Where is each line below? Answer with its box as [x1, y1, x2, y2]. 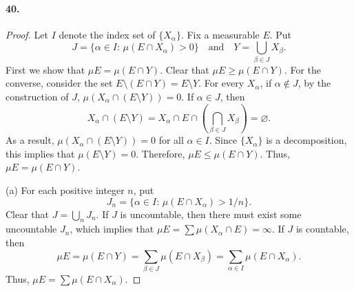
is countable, [295, 222, 349, 236]
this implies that [6, 146, 75, 160]
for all [158, 133, 184, 147]
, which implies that [70, 222, 154, 236]
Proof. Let [6, 27, 48, 41]
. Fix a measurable [180, 27, 260, 41]
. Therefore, [136, 146, 185, 160]
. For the [284, 62, 322, 76]
